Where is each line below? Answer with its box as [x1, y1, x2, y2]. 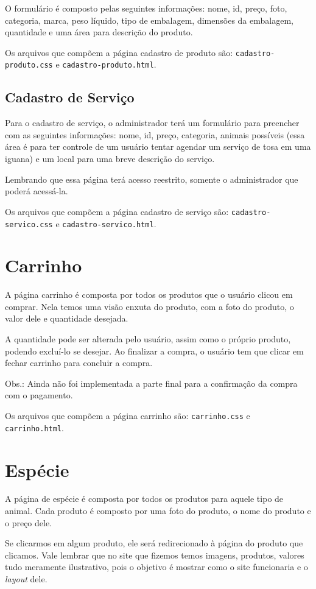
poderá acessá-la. [5, 185, 68, 197]
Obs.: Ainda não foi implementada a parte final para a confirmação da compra [5, 376, 298, 389]
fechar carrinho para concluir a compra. [5, 356, 153, 369]
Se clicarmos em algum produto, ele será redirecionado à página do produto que [5, 537, 303, 549]
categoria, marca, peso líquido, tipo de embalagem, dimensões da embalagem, [5, 13, 293, 26]
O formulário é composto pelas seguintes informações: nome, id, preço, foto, [5, 2, 287, 14]
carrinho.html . [5, 421, 64, 434]
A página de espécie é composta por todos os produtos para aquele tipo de [5, 492, 284, 505]
